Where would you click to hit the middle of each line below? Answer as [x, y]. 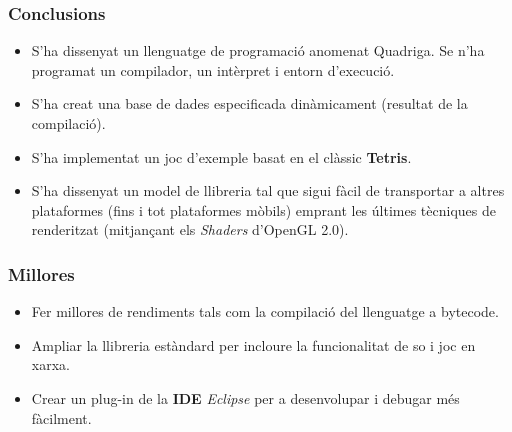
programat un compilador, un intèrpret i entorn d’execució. [213, 69]
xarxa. [50, 364]
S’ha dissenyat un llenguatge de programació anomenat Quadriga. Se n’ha [258, 50]
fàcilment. [61, 417]
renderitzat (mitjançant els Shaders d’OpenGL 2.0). [190, 229]
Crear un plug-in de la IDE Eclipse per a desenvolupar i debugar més [245, 397]
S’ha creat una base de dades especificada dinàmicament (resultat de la [249, 103]
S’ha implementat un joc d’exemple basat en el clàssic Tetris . [221, 156]
